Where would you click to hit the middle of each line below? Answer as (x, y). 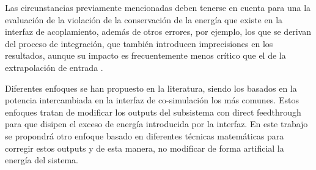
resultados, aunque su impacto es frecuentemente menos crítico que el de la (145, 55)
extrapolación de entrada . (54, 67)
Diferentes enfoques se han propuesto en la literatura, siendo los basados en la (151, 88)
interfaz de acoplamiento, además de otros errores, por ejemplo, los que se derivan (158, 31)
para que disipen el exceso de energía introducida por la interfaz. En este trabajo (156, 124)
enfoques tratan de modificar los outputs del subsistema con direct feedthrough (153, 112)
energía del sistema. (42, 160)
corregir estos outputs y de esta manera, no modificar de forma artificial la (145, 148)
